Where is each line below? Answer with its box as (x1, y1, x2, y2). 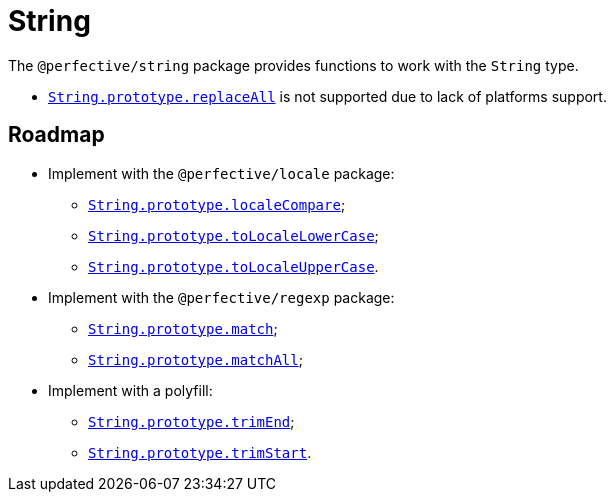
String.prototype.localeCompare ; (88, 195, 346, 213)
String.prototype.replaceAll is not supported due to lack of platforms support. (48, 87, 607, 105)
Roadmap (8, 122, 105, 148)
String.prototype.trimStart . (88, 443, 312, 461)
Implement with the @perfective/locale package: (48, 164, 395, 182)
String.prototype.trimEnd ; (88, 412, 295, 430)
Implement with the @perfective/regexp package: (48, 288, 395, 306)
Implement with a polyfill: (48, 381, 213, 399)
